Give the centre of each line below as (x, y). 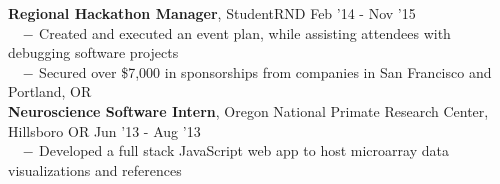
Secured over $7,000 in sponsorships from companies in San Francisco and (265, 71)
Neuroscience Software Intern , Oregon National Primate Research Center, (248, 110)
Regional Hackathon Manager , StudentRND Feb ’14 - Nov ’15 (212, 13)
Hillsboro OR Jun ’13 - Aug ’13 (104, 130)
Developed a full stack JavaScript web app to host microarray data (244, 150)
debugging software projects (93, 52)
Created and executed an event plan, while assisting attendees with (245, 32)
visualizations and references (95, 169)
